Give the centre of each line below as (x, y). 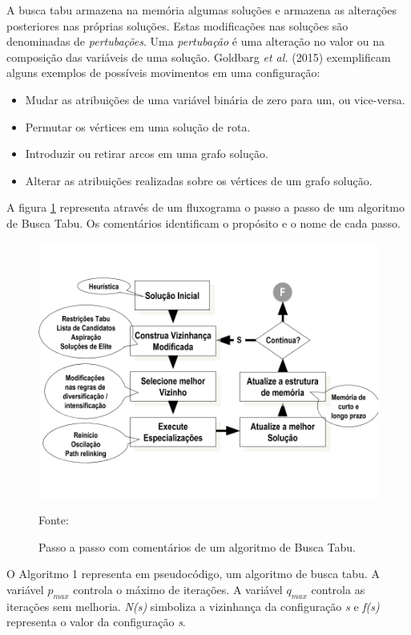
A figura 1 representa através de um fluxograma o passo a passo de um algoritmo (205, 207)
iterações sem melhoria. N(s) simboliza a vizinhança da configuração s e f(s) (193, 606)
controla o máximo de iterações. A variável (178, 589)
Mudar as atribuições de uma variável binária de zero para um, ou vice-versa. (215, 99)
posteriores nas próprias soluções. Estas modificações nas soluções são (177, 25)
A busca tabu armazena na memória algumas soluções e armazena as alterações (202, 10)
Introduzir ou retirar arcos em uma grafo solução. (147, 154)
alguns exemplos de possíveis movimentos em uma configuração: (163, 73)
